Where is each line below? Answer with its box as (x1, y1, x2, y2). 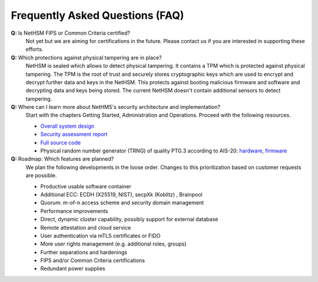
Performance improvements (40, 207, 108, 214)
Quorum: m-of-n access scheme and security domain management (40, 199, 204, 206)
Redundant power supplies (40, 265, 105, 272)
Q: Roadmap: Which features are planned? (11, 155, 114, 162)
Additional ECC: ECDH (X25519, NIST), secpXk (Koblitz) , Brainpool (40, 191, 203, 198)
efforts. (25, 46, 44, 53)
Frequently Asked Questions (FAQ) (11, 9, 184, 22)
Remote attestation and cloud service (40, 224, 131, 231)
